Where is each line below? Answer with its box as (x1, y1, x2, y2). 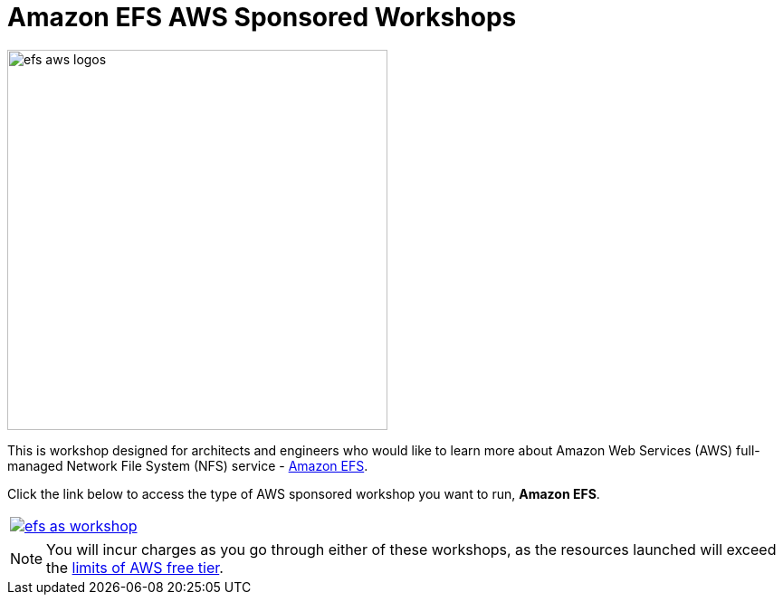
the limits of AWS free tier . (46, 558, 224, 577)
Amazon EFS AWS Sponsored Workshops (7, 2, 517, 33)
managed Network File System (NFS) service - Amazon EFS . (7, 457, 368, 473)
